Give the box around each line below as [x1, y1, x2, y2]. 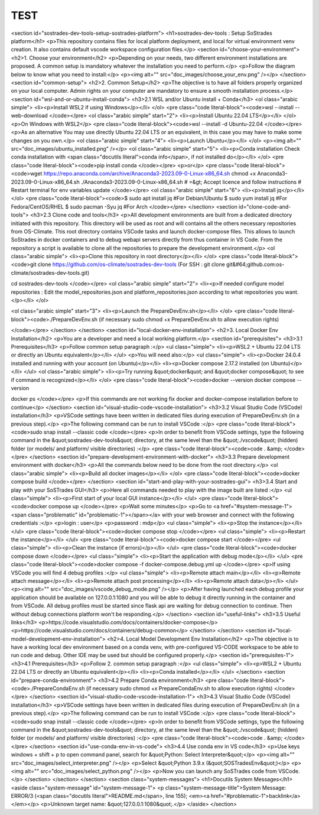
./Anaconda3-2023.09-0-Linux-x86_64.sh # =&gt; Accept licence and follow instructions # [80, 178, 301, 186]
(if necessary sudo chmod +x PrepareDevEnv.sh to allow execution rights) [98, 316, 279, 323]
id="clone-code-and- [238, 203, 291, 210]
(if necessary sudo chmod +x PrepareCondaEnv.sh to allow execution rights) [86, 685, 273, 692]
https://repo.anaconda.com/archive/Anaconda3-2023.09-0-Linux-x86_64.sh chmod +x [43, 170, 256, 177]
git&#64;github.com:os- [226, 261, 285, 268]
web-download [11, 112, 48, 119]
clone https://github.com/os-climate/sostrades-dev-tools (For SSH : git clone [37, 261, 226, 268]
